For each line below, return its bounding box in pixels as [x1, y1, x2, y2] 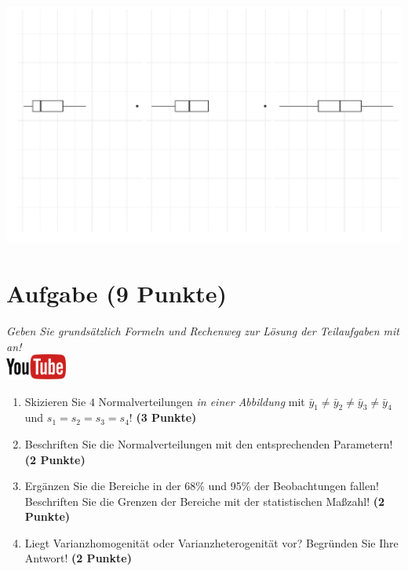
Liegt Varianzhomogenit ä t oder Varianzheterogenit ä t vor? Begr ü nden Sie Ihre [24, 534, 399, 551]
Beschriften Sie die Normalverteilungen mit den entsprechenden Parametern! [24, 435, 393, 452]
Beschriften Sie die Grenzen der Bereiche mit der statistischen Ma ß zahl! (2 [24, 492, 384, 509]
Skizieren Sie [24, 393, 86, 409]
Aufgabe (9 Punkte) [6, 276, 228, 309]
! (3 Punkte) [129, 409, 197, 426]
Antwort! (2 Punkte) [24, 550, 132, 566]
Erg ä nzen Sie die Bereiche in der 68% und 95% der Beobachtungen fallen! [24, 478, 379, 494]
